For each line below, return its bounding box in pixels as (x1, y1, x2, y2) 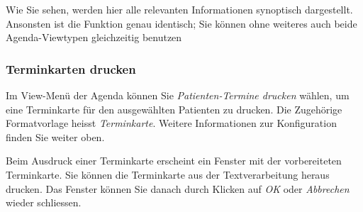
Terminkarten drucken (6, 60, 136, 77)
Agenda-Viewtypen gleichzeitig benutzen (6, 30, 182, 45)
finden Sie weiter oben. (6, 129, 105, 144)
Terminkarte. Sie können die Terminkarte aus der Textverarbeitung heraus (6, 167, 330, 182)
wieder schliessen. (6, 195, 82, 210)
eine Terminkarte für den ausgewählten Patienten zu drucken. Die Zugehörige (6, 101, 342, 116)
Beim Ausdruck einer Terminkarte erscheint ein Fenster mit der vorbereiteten (6, 153, 342, 168)
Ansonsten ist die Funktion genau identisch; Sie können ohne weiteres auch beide (6, 16, 357, 30)
